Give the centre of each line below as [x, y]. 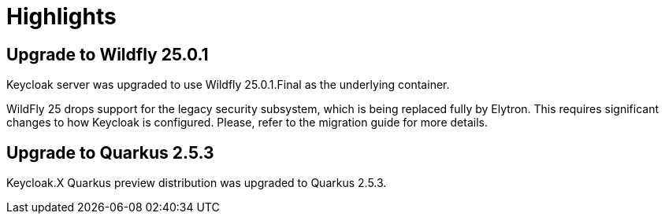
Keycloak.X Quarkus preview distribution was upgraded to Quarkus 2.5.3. [197, 183]
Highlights [61, 16]
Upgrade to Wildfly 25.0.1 [108, 54]
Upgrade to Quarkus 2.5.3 [110, 152]
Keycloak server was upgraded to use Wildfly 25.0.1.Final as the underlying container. [228, 85]
